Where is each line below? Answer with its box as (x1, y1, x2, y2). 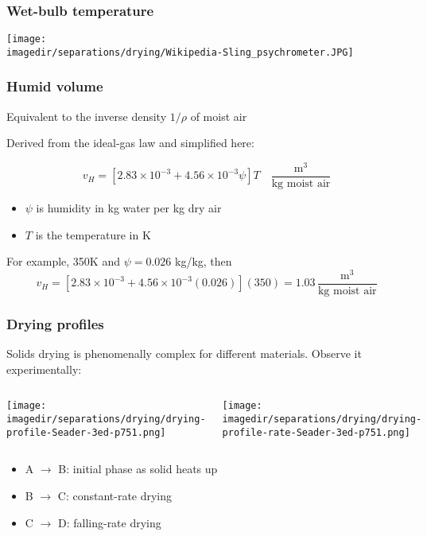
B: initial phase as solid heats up (58, 460, 218, 477)
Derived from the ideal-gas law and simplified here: (6, 134, 254, 151)
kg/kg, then (174, 253, 232, 270)
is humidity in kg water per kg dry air (36, 200, 222, 216)
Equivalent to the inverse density (6, 107, 167, 124)
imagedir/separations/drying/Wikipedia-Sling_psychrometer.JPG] (6, 46, 354, 58)
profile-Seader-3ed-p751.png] (6, 426, 166, 438)
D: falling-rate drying (57, 514, 161, 530)
